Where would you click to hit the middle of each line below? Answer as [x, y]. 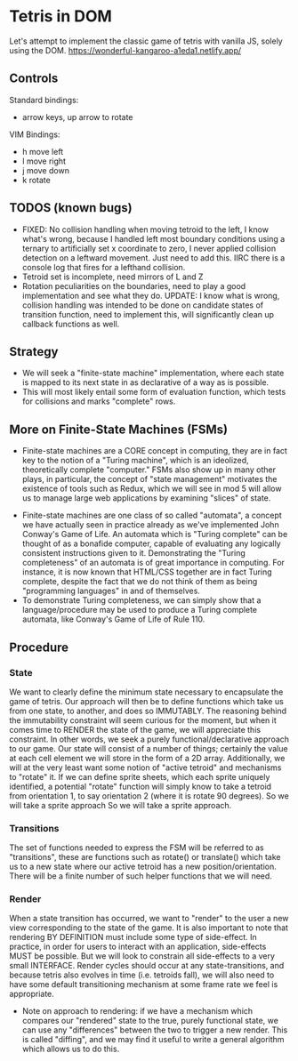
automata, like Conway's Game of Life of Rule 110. [113, 619]
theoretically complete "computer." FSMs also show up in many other [149, 470]
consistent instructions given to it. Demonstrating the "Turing [134, 553]
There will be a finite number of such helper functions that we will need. [141, 876]
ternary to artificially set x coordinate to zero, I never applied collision [149, 248]
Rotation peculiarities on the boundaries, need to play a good [134, 285]
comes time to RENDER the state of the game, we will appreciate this [135, 729]
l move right [44, 161]
